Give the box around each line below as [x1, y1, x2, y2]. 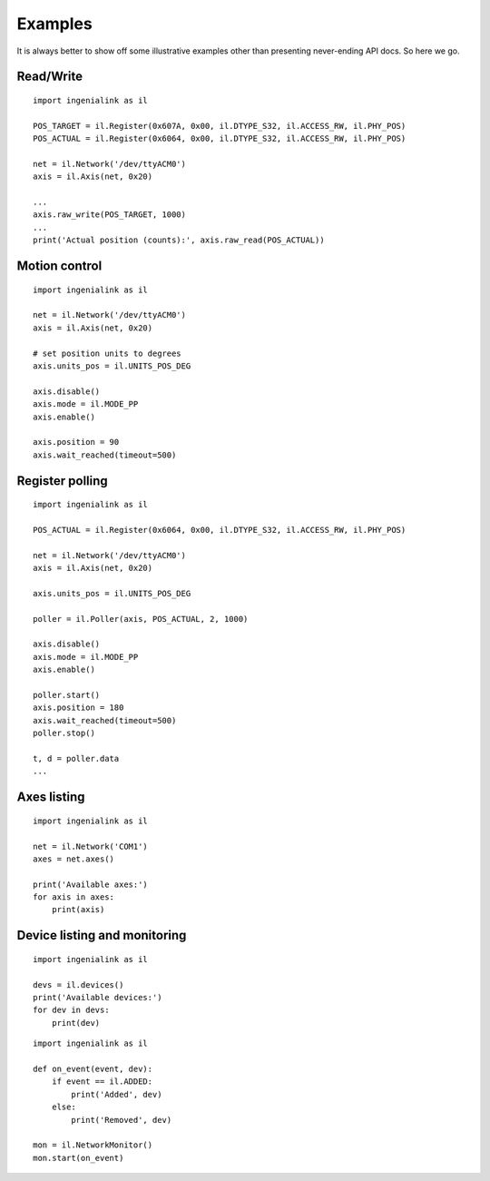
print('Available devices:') [33, 992, 162, 1003]
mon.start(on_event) [33, 1153, 124, 1163]
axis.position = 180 [33, 703, 124, 713]
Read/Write [16, 69, 83, 84]
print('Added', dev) [71, 1089, 162, 1099]
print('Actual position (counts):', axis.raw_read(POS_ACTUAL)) [33, 235, 326, 245]
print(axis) [51, 904, 105, 915]
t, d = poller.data [33, 753, 120, 763]
